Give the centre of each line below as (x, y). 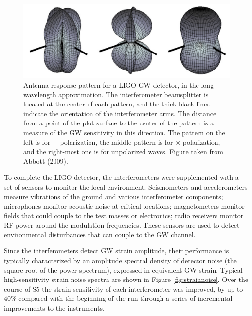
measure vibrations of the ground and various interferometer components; (114, 196)
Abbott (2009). (46, 161)
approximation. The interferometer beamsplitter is (134, 94)
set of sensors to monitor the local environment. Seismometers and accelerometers (126, 186)
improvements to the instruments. (54, 308)
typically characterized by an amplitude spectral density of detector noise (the (120, 260)
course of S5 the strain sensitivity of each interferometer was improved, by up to (124, 289)
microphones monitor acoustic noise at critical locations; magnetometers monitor (124, 206)
